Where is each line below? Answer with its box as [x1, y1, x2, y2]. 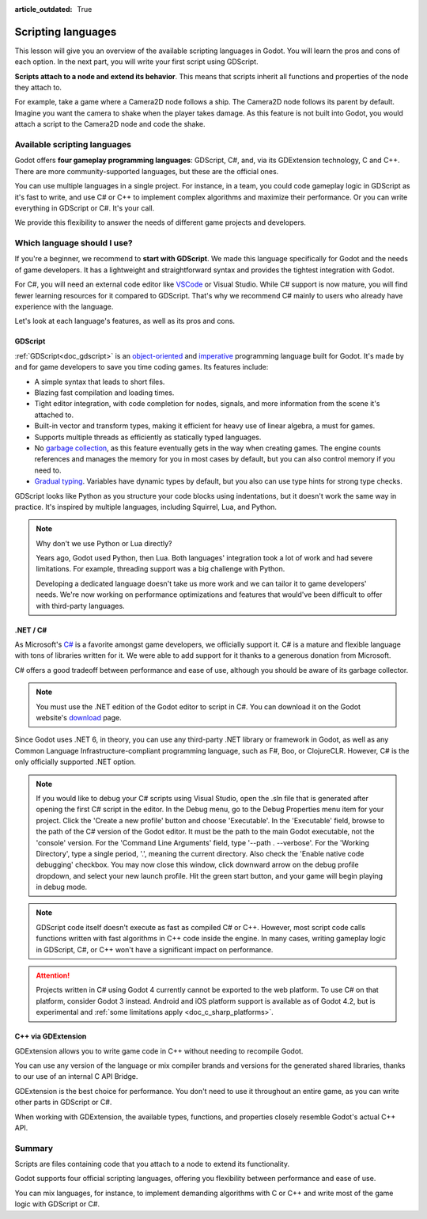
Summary [14, 1142, 54, 1153]
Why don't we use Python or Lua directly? [36, 538, 172, 548]
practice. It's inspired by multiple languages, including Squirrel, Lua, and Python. [14, 502, 277, 511]
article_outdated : [14, 5, 73, 13]
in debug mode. [36, 883, 88, 892]
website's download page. [36, 712, 122, 722]
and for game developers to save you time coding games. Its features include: [14, 363, 269, 372]
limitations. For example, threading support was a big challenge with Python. [36, 564, 285, 574]
